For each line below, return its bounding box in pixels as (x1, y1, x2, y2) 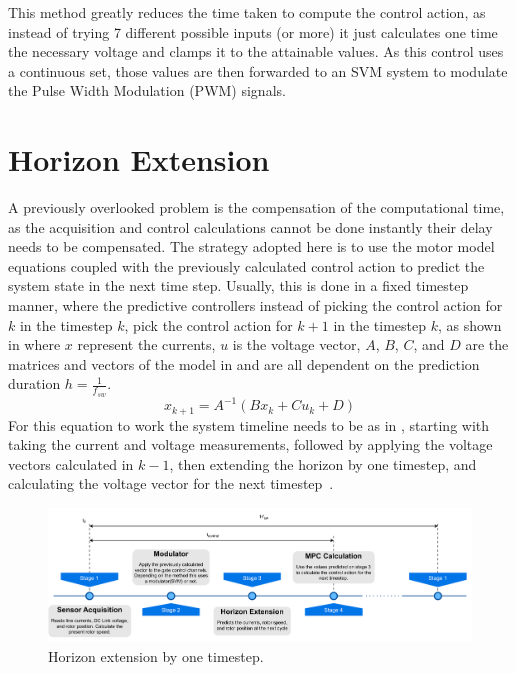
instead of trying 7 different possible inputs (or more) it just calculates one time (8, 21, 498, 42)
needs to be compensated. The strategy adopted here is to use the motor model (8, 236, 495, 257)
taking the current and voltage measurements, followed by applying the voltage (8, 434, 493, 455)
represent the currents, (77, 334, 216, 355)
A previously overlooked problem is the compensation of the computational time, (8, 197, 505, 218)
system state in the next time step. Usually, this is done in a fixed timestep (8, 275, 469, 296)
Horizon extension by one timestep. (48, 645, 264, 666)
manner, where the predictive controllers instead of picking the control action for (8, 295, 503, 316)
